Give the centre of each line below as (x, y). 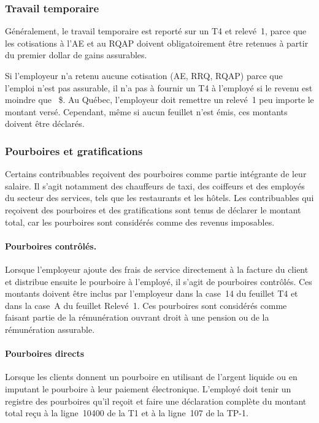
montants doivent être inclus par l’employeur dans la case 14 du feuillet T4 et (152, 293)
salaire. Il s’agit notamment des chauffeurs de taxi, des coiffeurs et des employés (155, 185)
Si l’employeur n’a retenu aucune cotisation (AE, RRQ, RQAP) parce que (144, 75)
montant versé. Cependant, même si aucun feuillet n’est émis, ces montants (146, 111)
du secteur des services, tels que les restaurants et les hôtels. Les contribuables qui (159, 198)
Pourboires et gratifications (74, 151)
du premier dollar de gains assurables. (76, 55)
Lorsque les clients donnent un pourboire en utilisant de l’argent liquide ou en (151, 377)
